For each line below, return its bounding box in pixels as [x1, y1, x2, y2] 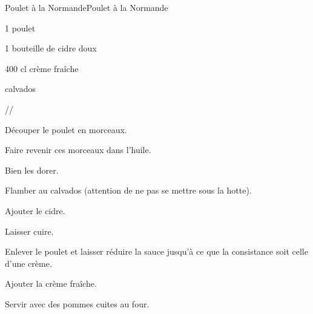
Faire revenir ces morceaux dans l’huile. [5, 143, 151, 156]
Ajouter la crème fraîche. [5, 277, 97, 290]
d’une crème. [5, 257, 52, 269]
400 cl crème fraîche [5, 62, 79, 74]
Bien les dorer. [5, 163, 59, 176]
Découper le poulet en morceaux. [5, 123, 127, 136]
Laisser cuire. [5, 224, 54, 237]
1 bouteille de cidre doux [5, 42, 97, 54]
